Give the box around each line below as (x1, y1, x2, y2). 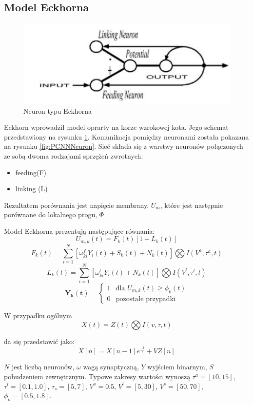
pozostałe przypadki (116, 295, 175, 303)
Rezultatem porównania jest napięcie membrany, (4, 200, 149, 210)
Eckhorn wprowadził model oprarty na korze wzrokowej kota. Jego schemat (4, 122, 229, 132)
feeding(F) (15, 167, 47, 177)
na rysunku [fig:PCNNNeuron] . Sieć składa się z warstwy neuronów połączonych (4, 141, 243, 151)
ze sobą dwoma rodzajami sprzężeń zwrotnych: (4, 150, 143, 161)
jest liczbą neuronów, (11, 362, 75, 372)
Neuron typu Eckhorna (23, 105, 92, 116)
